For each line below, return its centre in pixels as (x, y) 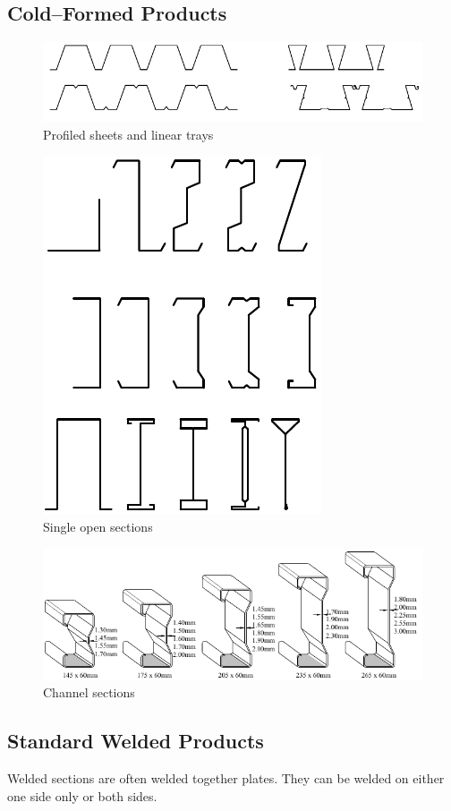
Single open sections (98, 527)
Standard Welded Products (136, 741)
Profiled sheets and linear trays (128, 134)
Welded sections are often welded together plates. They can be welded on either (226, 778)
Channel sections (89, 692)
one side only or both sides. (82, 795)
